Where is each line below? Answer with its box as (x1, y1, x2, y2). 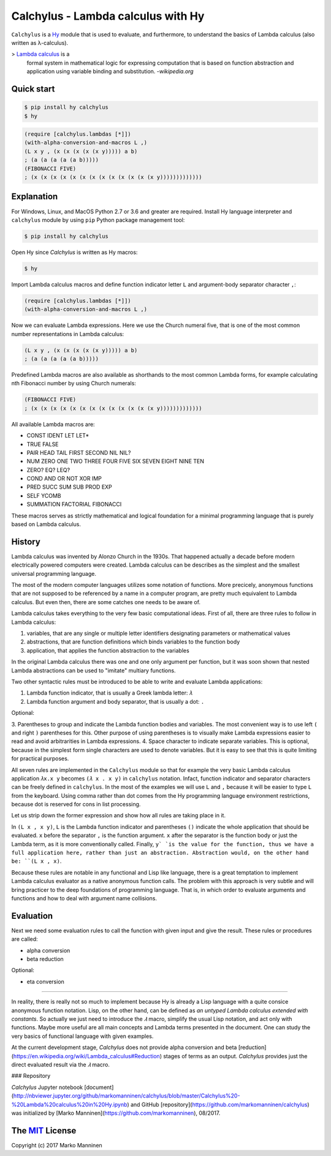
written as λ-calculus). (11, 39, 69, 46)
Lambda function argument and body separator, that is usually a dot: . (26, 698, 205, 705)
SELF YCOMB (26, 492, 61, 499)
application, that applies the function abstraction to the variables (26, 647, 189, 654)
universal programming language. (11, 570, 97, 577)
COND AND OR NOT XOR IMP (26, 475, 102, 482)
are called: (11, 935, 38, 943)
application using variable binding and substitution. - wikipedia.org (26, 68, 194, 75)
